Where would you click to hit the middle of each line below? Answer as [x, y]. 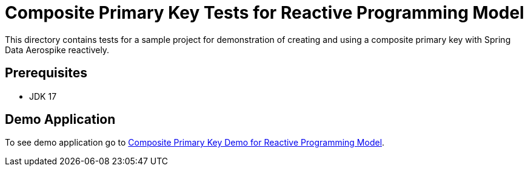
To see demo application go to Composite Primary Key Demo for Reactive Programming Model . [195, 143]
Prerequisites [46, 73]
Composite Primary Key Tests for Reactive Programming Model [265, 13]
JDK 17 [43, 96]
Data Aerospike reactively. [57, 50]
